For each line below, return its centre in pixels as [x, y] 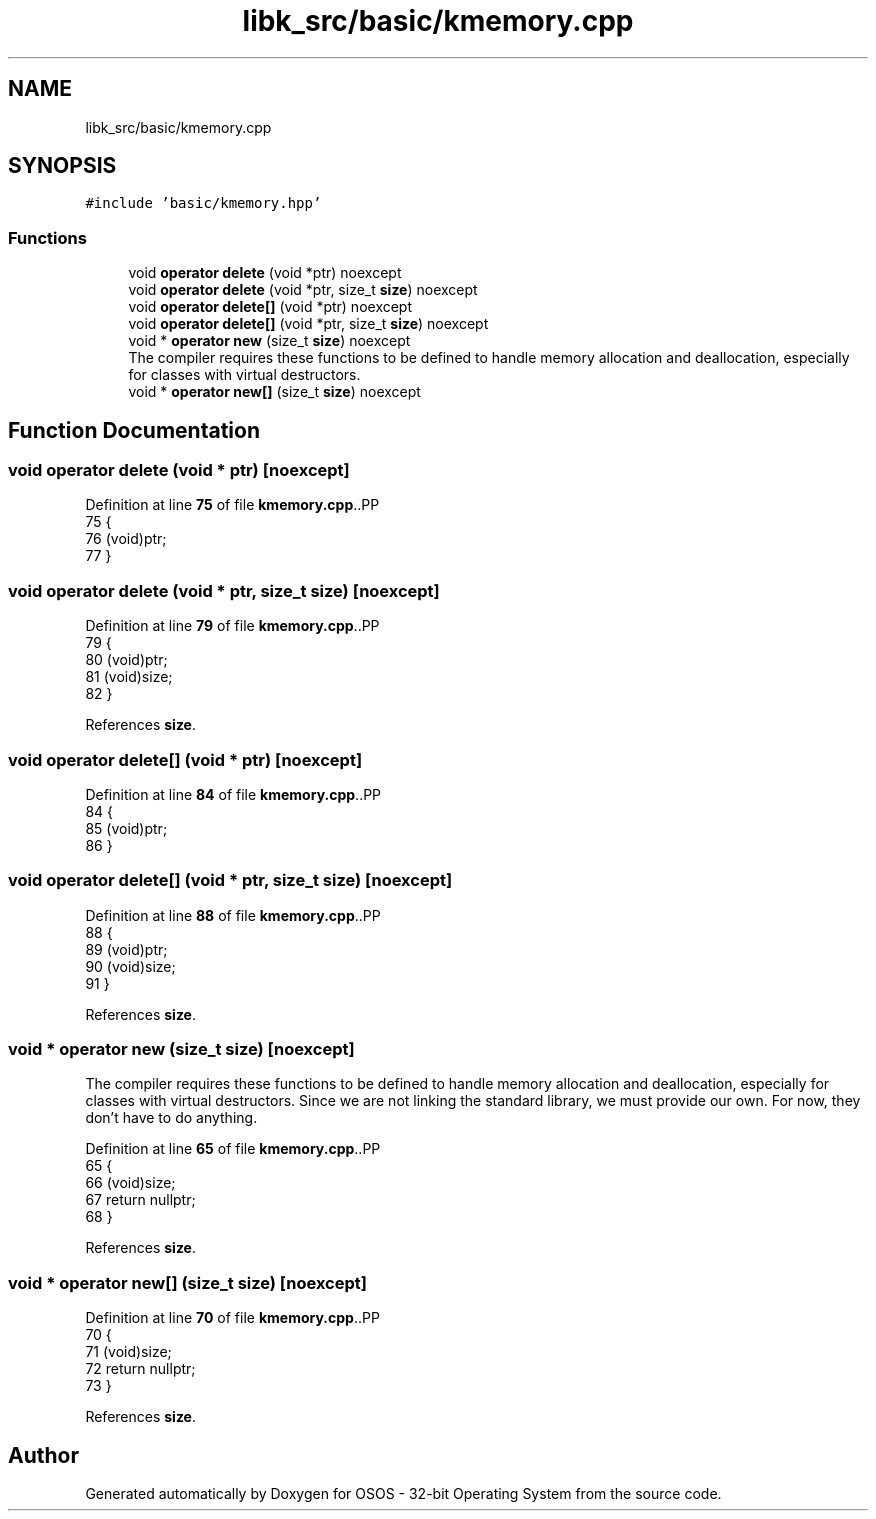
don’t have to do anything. [171, 1118]
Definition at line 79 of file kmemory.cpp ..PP [232, 626]
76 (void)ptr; [126, 539]
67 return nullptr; [140, 1200]
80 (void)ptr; [126, 660]
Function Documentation [134, 430]
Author [43, 1455]
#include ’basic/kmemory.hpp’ [203, 203]
